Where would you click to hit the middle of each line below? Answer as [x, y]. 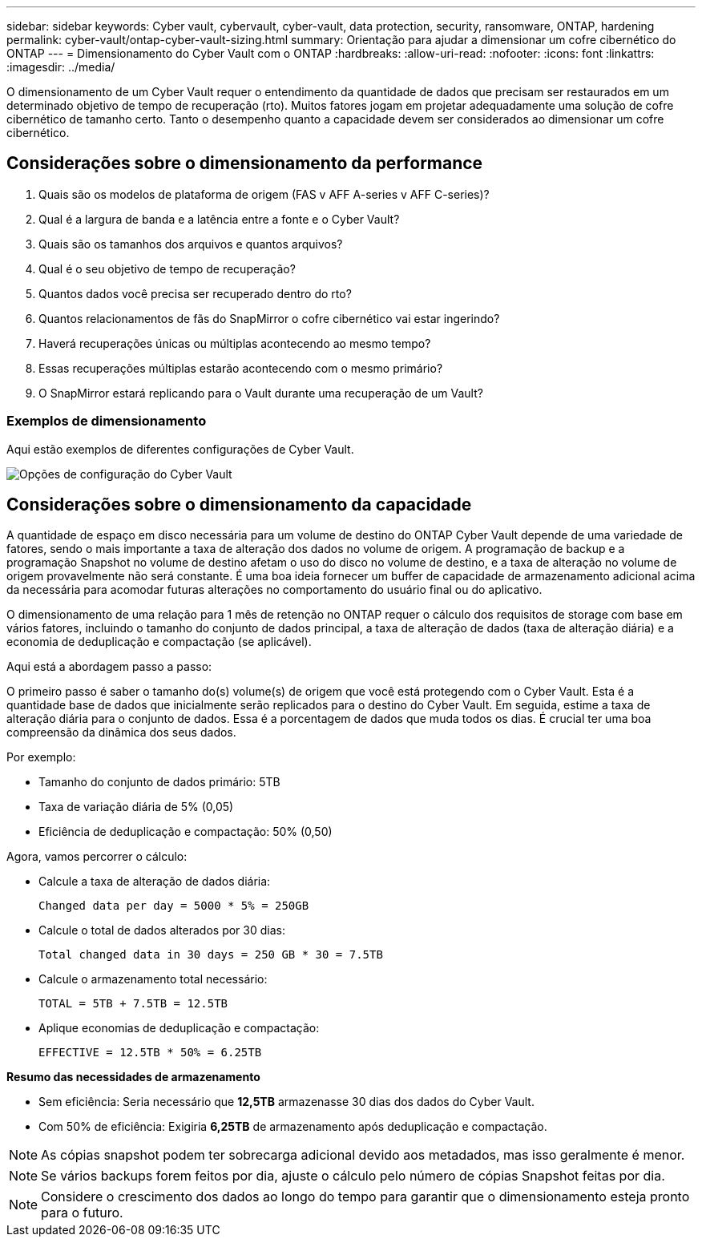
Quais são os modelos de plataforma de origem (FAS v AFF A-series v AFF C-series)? [264, 194]
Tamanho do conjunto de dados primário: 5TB [159, 782]
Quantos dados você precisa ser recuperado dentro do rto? [195, 293]
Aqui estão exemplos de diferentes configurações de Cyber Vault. [180, 449]
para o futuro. [82, 1213]
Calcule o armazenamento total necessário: [153, 979]
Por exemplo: [41, 757]
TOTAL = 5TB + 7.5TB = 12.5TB [133, 1004]
